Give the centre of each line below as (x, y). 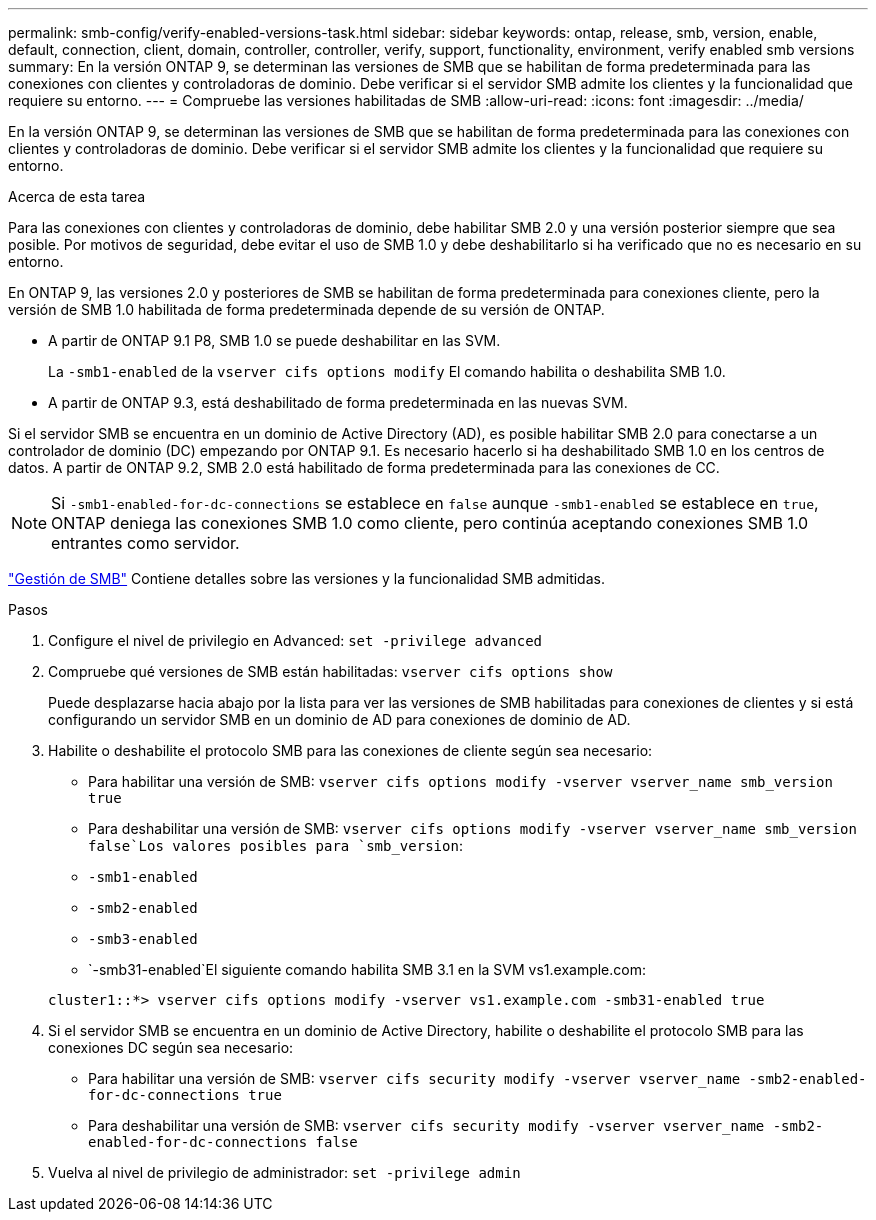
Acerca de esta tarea (77, 196)
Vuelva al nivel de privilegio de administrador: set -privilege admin (284, 1172)
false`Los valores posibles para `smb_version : (275, 845)
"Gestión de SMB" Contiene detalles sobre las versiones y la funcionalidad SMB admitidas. (306, 578)
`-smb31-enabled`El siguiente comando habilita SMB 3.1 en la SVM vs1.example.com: (367, 969)
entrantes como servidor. (145, 543)
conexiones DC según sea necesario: (171, 1047)
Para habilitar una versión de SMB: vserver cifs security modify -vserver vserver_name (414, 1078)
